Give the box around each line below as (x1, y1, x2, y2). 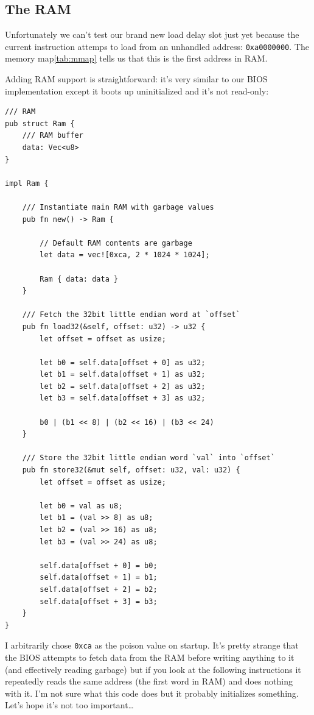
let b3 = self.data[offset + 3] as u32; (40, 394, 206, 403)
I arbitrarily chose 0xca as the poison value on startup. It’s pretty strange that (5, 639, 299, 652)
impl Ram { (5, 179, 49, 188)
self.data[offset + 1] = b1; (40, 573, 158, 582)
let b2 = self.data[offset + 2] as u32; (40, 382, 206, 391)
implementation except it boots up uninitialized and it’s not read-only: (5, 84, 269, 97)
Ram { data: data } (40, 274, 119, 283)
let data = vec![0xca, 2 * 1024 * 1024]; (40, 251, 210, 260)
